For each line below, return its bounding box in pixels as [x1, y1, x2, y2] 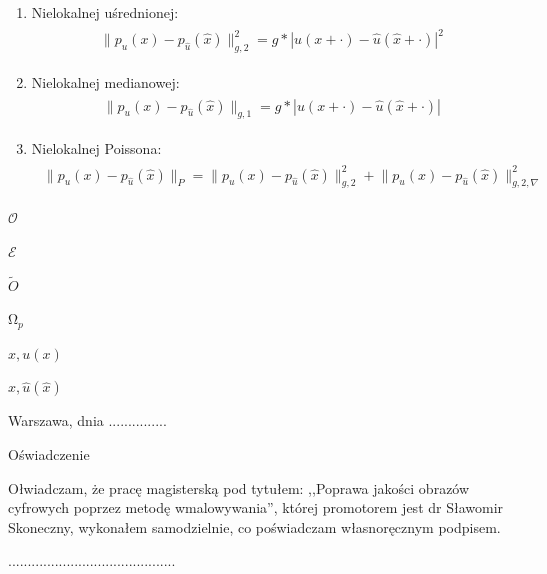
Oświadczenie [8, 444, 90, 464]
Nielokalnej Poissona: [31, 138, 162, 159]
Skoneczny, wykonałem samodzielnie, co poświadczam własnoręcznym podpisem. [8, 516, 501, 537]
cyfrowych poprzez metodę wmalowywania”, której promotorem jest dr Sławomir [8, 497, 504, 518]
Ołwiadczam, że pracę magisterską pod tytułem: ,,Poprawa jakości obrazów [8, 477, 470, 498]
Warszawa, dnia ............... [8, 410, 167, 431]
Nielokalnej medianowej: [31, 71, 180, 92]
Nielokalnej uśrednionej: [31, 2, 179, 22]
